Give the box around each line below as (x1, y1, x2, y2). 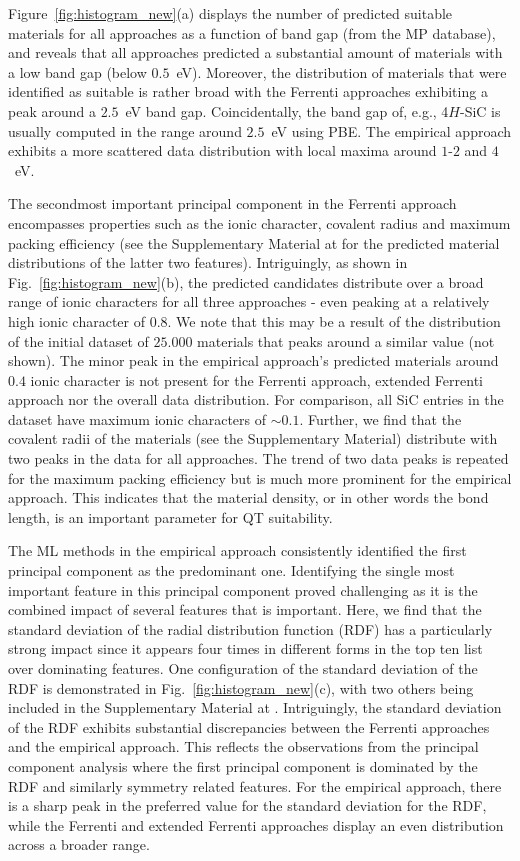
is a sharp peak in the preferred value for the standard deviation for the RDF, (8, 795, 487, 816)
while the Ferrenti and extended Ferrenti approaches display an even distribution (8, 814, 504, 835)
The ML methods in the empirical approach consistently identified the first (8, 540, 467, 561)
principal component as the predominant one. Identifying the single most (8, 560, 455, 581)
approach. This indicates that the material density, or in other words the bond (8, 487, 489, 508)
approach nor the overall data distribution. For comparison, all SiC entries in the (8, 389, 504, 410)
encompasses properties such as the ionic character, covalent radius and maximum (8, 212, 511, 233)
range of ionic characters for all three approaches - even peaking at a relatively (8, 291, 490, 312)
